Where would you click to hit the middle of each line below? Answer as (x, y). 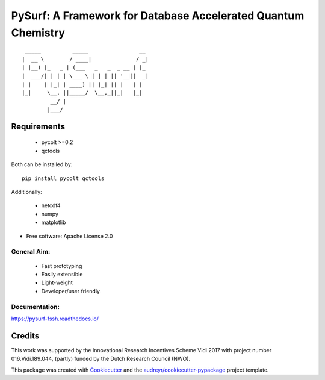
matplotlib (54, 222)
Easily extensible (62, 274)
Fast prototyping (62, 266)
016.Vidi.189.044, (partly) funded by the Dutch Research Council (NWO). (101, 359)
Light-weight (57, 282)
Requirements (38, 126)
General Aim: (31, 252)
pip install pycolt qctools (63, 178)
